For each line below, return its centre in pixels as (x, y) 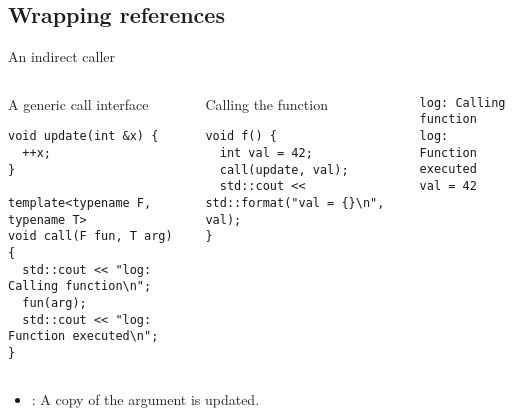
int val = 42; (266, 153)
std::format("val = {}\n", (295, 203)
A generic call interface (78, 103)
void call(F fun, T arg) (90, 236)
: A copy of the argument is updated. (145, 398)
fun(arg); (54, 302)
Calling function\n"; (80, 286)
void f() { (241, 136)
